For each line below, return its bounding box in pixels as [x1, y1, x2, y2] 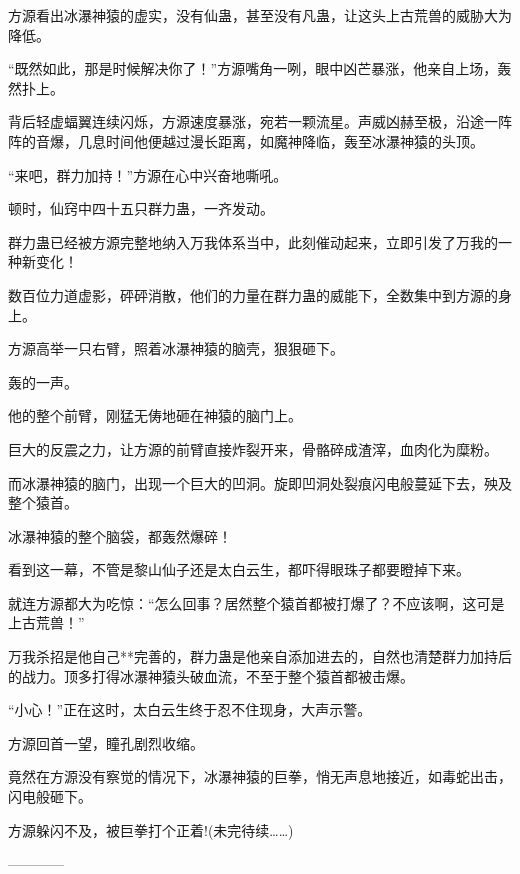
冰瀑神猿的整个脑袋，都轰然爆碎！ [8, 525, 232, 546]
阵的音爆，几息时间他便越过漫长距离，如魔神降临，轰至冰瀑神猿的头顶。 [8, 130, 484, 151]
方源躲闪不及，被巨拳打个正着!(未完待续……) [8, 819, 294, 840]
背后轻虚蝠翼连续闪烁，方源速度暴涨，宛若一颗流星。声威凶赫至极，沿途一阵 [8, 111, 512, 132]
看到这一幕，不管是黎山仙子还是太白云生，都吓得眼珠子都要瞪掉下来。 [8, 559, 470, 580]
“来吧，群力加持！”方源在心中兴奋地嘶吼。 [8, 164, 288, 185]
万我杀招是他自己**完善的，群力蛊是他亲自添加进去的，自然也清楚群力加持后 [8, 646, 512, 667]
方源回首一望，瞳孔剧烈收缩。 [8, 732, 204, 753]
